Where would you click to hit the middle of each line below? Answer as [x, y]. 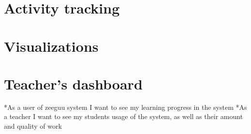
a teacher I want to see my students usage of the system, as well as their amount [124, 116]
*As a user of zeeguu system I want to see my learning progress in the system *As [125, 107]
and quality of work [33, 126]
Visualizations [51, 46]
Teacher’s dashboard [73, 83]
